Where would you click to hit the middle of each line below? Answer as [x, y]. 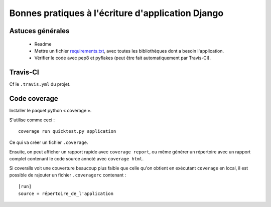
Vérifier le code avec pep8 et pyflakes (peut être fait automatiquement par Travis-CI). [122, 58]
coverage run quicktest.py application [67, 131]
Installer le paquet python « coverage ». [50, 111]
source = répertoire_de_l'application [66, 193]
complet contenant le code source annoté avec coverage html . [77, 159]
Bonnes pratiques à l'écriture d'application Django [116, 13]
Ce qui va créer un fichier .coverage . [49, 142]
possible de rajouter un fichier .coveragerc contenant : [68, 175]
